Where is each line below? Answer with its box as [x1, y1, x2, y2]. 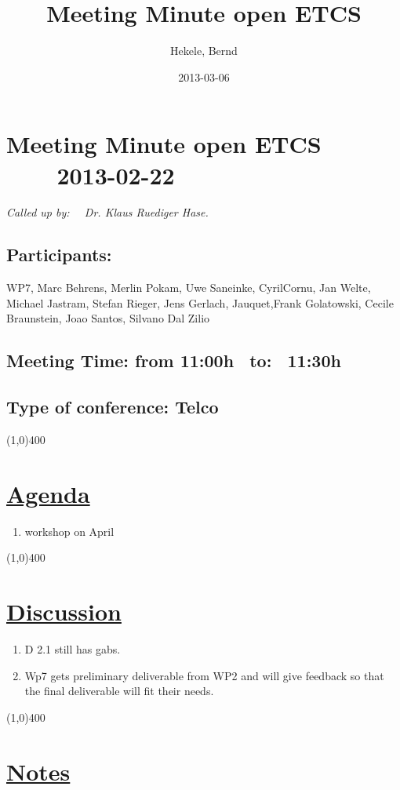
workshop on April [24, 522, 115, 539]
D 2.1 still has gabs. [24, 641, 121, 657]
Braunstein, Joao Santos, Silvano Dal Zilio [6, 310, 210, 326]
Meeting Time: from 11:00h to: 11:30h [6, 348, 341, 373]
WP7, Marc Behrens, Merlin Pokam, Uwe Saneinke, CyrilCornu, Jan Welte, [6, 279, 371, 296]
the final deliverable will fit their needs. [24, 683, 214, 699]
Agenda [6, 477, 90, 509]
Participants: [6, 242, 112, 267]
